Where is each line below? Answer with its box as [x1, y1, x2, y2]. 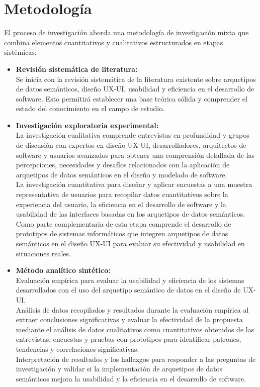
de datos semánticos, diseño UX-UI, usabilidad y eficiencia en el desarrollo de [16, 83, 254, 94]
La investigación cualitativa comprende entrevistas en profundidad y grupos [16, 130, 249, 140]
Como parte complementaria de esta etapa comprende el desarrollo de [16, 218, 231, 229]
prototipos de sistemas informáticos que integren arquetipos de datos [16, 228, 228, 239]
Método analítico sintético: [16, 265, 111, 275]
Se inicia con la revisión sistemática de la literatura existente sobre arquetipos [16, 73, 256, 84]
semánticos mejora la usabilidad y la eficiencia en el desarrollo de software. [16, 373, 246, 383]
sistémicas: [4, 47, 37, 57]
